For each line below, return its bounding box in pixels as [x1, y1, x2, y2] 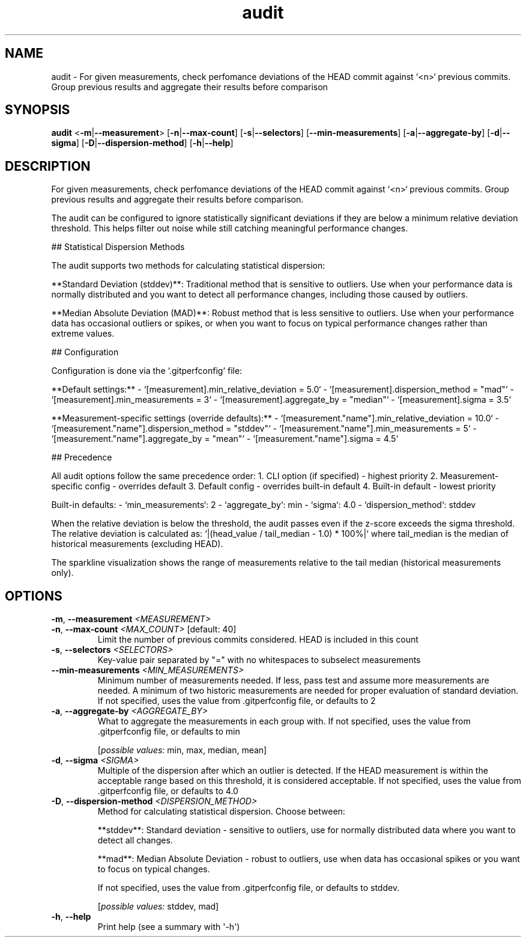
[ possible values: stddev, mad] [97, 901, 219, 912]
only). [51, 567, 74, 578]
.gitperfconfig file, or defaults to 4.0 [97, 786, 238, 797]
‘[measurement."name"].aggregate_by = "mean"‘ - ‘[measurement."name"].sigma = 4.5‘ [51, 433, 399, 444]
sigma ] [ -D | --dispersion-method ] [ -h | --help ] [51, 138, 234, 148]
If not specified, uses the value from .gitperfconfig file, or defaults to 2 [97, 696, 376, 706]
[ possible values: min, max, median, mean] [97, 745, 267, 756]
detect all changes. [97, 835, 173, 846]
